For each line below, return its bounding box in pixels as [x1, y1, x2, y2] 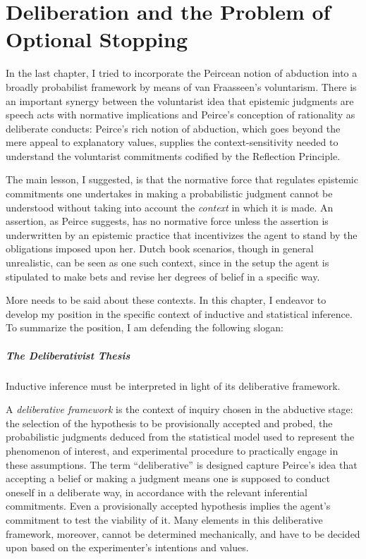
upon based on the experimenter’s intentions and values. [6, 540, 249, 555]
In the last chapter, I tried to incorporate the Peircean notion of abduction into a [6, 66, 358, 80]
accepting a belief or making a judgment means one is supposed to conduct [6, 471, 330, 486]
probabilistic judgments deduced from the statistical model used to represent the [6, 429, 355, 444]
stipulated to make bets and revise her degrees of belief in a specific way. [6, 269, 320, 283]
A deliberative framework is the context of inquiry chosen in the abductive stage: [6, 402, 353, 417]
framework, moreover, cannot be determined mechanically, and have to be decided [6, 526, 360, 541]
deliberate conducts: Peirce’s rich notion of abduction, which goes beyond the [6, 121, 341, 135]
